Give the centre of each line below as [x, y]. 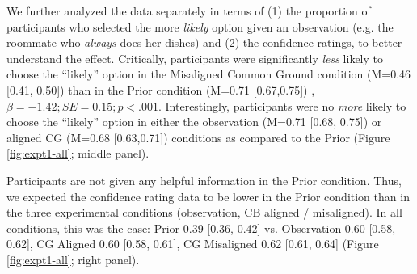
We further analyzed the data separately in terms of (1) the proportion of [189, 11]
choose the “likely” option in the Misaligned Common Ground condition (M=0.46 [209, 74]
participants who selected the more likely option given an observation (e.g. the [200, 26]
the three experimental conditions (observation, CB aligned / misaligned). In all [204, 212]
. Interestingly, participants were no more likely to [282, 105]
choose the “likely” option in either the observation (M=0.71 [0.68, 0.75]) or [194, 122]
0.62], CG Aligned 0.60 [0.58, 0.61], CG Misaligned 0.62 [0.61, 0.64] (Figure [193, 244]
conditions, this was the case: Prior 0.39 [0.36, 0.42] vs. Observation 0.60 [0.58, [201, 228]
